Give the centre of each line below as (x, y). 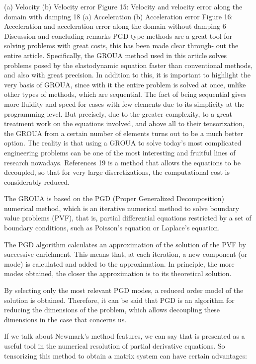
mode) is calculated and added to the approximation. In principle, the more (119, 263)
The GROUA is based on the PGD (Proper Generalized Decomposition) (114, 198)
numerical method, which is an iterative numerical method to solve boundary (122, 208)
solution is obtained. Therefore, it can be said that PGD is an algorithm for (119, 300)
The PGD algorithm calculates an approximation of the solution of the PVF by (125, 244)
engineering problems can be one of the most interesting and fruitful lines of (120, 152)
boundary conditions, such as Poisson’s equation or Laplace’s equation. (112, 228)
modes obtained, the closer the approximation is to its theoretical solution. (118, 273)
